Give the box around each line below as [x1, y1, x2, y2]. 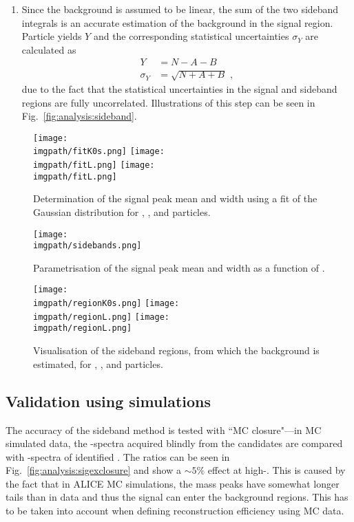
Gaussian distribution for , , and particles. [33, 204, 211, 219]
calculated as [21, 42, 76, 56]
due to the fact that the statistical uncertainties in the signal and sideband [21, 81, 337, 96]
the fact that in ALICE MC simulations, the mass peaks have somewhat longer [6, 476, 340, 490]
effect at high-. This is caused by [207, 463, 346, 477]
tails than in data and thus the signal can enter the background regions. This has [6, 490, 348, 504]
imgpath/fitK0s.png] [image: [33, 146, 165, 157]
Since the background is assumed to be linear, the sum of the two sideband [21, 2, 339, 16]
